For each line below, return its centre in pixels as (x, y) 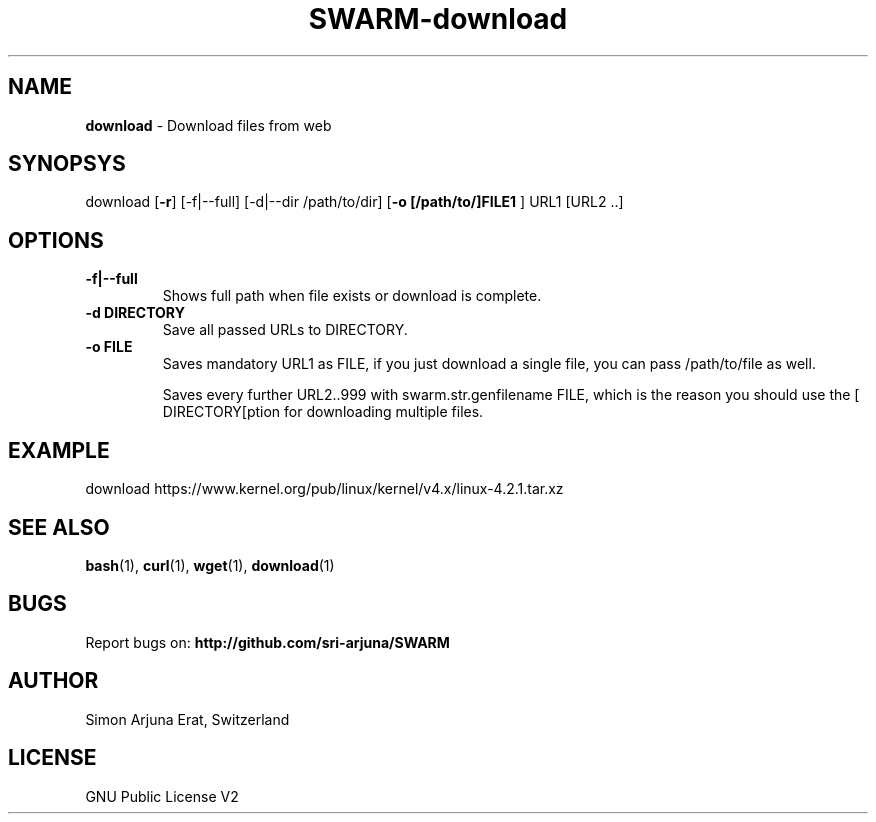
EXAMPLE (59, 450)
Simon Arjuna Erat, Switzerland (187, 719)
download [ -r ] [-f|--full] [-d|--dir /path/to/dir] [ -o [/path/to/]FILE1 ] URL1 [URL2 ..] (354, 202)
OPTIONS (56, 240)
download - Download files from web (208, 125)
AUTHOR (53, 681)
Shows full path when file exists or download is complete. (352, 296)
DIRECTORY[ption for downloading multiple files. (323, 412)
